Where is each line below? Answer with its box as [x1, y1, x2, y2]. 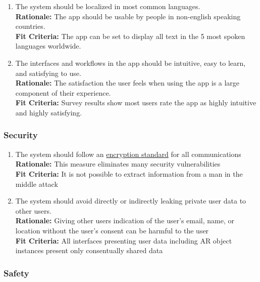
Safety [4, 266, 29, 279]
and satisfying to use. [15, 67, 81, 78]
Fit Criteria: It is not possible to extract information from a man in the [15, 168, 243, 179]
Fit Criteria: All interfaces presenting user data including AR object [15, 235, 232, 246]
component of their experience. [15, 87, 111, 98]
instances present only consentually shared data [15, 245, 163, 256]
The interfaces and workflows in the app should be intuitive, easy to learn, [15, 57, 246, 68]
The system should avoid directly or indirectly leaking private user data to [15, 195, 246, 206]
